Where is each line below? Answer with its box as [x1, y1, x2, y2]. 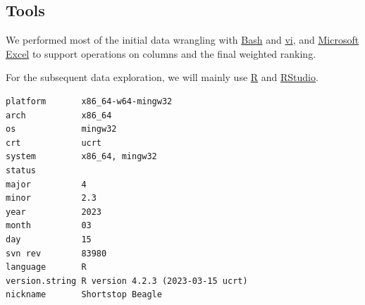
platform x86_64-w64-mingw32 [6, 96, 173, 106]
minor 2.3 [6, 193, 97, 204]
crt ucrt [6, 137, 102, 148]
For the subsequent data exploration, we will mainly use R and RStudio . [6, 70, 318, 85]
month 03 [6, 220, 92, 231]
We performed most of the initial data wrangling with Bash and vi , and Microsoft [6, 32, 359, 47]
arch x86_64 [6, 110, 112, 120]
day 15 [6, 234, 92, 244]
